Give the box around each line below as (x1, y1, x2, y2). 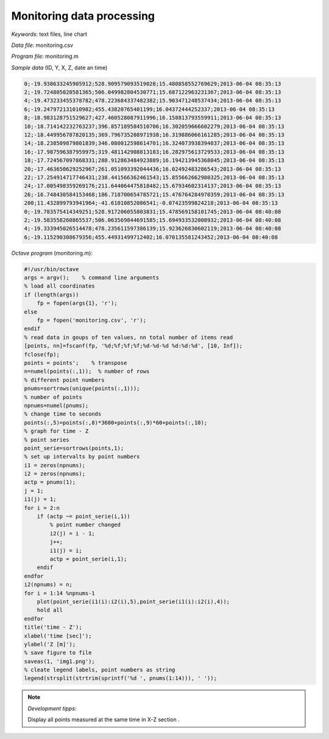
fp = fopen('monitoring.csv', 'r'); (37, 317, 146, 324)
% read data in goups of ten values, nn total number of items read (24, 334, 233, 341)
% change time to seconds (24, 411, 102, 417)
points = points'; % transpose (24, 359, 127, 366)
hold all (37, 607, 63, 613)
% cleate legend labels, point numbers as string (24, 667, 175, 673)
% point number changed (49, 522, 121, 528)
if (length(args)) (24, 291, 79, 298)
